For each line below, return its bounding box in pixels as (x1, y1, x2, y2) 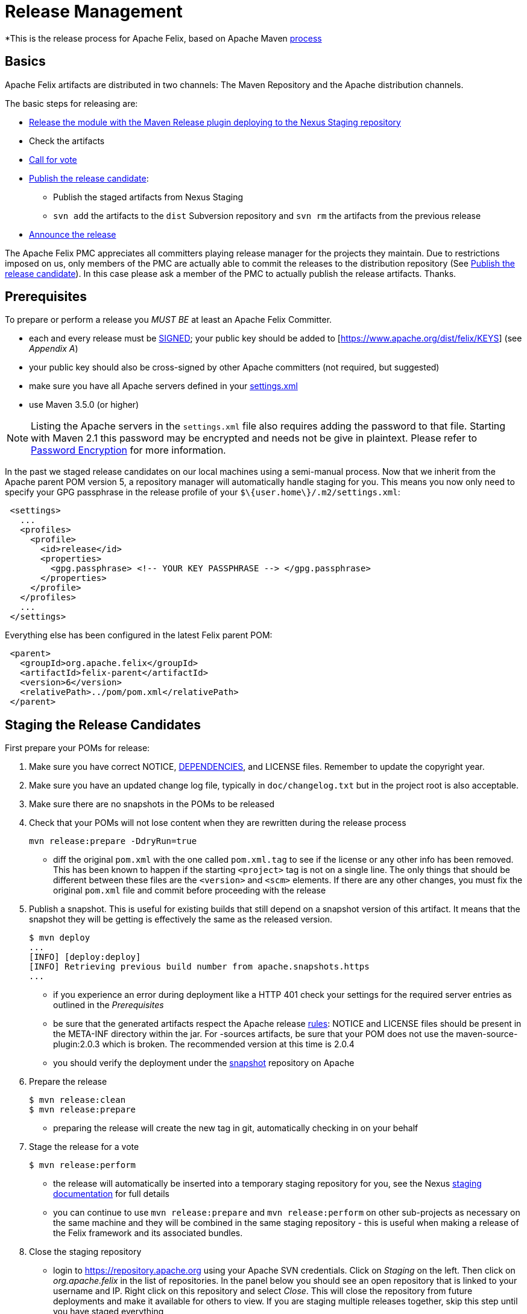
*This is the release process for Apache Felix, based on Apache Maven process (5, 33, 322, 43)
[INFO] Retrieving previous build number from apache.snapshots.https (29, 962, 370, 972)
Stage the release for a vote (29, 1141, 139, 1152)
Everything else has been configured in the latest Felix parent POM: (5, 630, 273, 641)
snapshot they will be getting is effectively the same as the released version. (29, 914, 333, 925)
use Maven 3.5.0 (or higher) (29, 399, 139, 410)
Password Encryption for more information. (31, 444, 226, 457)
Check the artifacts (29, 135, 105, 146)
